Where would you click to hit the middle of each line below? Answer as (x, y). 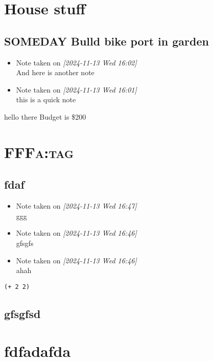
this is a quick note (46, 99)
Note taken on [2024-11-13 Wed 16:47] (76, 206)
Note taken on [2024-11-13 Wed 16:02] (76, 62)
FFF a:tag (39, 152)
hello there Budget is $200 (45, 116)
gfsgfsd (22, 313)
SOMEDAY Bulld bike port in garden (107, 41)
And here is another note (55, 72)
